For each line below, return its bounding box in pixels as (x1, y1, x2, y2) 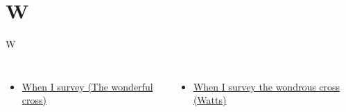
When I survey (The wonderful (21, 79, 153, 93)
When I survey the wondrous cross (193, 79, 340, 93)
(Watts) (193, 93, 227, 107)
